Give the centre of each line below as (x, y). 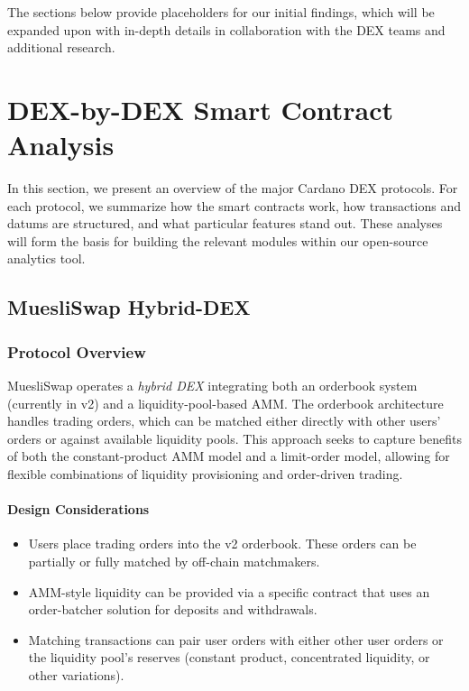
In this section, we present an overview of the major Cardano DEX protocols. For (233, 188)
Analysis (61, 145)
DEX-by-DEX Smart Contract (201, 109)
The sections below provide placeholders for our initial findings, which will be (221, 12)
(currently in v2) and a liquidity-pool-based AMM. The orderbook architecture (225, 403)
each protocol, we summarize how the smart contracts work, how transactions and (234, 205)
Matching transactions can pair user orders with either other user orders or (236, 639)
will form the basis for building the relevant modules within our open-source (218, 240)
